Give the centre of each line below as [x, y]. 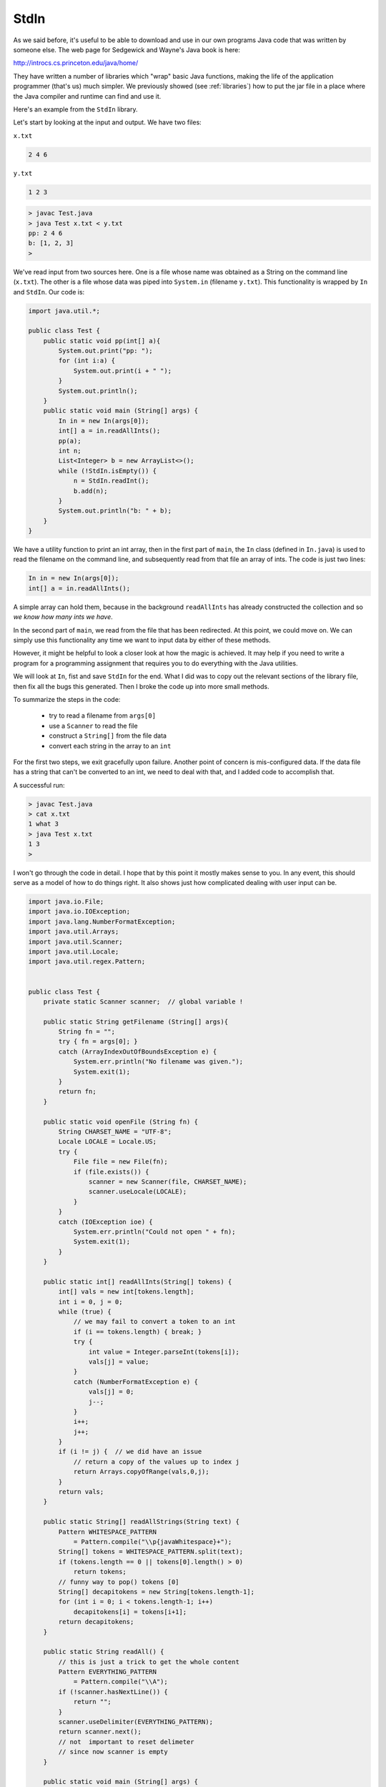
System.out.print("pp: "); [105, 351]
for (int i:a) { [87, 361]
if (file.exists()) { [111, 1172]
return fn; [77, 1091]
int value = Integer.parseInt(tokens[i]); [164, 1352]
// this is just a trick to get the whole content [149, 1662]
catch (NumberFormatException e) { [135, 1382]
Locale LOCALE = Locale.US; [108, 1142]
